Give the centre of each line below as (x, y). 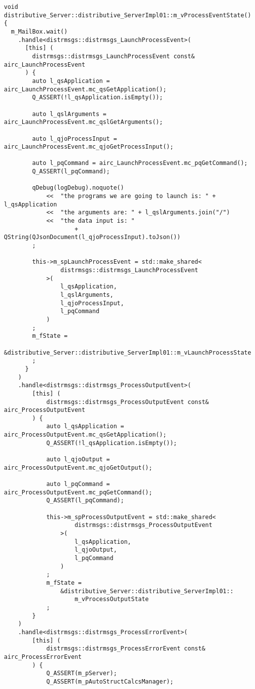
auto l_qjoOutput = (78, 460)
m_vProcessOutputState (112, 599)
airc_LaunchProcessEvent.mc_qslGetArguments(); (84, 122)
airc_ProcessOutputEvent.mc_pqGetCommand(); (78, 492)
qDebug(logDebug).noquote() (78, 188)
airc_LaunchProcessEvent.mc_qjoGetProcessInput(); (89, 147)
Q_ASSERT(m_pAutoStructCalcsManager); (110, 681)
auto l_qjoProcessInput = (75, 139)
